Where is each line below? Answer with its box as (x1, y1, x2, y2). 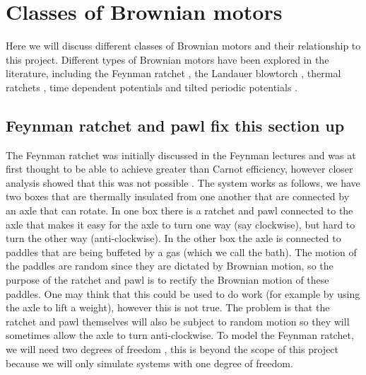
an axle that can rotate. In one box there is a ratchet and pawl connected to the (6, 203, 353, 218)
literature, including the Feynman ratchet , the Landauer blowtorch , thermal (6, 66, 341, 81)
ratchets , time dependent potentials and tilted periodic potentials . (6, 79, 297, 94)
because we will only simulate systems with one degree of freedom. (6, 355, 293, 370)
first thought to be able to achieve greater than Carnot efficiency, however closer (6, 161, 353, 176)
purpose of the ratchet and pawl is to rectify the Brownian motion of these (6, 272, 329, 287)
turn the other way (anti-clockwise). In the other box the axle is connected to (6, 231, 341, 246)
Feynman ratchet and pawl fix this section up (6, 114, 345, 136)
